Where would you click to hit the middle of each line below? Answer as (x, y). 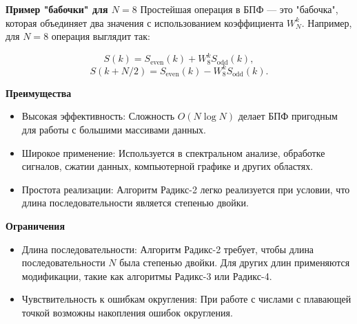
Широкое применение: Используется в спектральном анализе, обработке (173, 152)
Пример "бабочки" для (57, 9)
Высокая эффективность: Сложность (98, 116)
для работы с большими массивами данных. (114, 129)
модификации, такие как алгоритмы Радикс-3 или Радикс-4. (147, 276)
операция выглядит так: (101, 36)
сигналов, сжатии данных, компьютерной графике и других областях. (167, 166)
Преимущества (39, 93)
